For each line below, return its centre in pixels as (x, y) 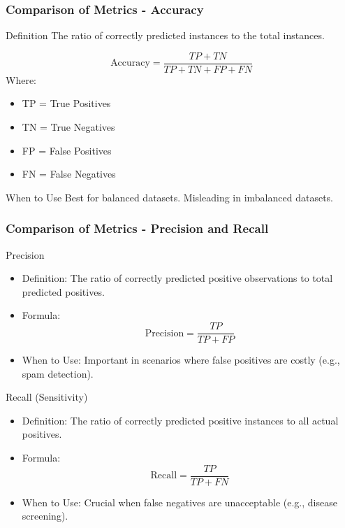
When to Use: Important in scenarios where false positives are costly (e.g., (181, 360)
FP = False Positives (67, 150)
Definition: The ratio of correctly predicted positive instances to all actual (180, 420)
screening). (45, 516)
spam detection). (58, 373)
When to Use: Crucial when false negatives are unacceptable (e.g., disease (179, 502)
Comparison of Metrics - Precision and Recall (137, 228)
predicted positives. (63, 291)
